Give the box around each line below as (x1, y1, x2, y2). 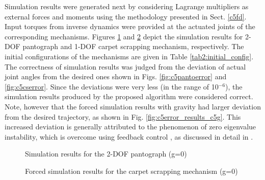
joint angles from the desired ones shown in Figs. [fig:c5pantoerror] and (5, 71, 227, 82)
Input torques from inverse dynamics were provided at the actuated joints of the (5, 21, 255, 32)
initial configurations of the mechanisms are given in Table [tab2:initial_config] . (5, 51, 254, 61)
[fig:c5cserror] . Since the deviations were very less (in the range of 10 (5, 81, 219, 92)
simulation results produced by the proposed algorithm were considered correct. (5, 91, 253, 102)
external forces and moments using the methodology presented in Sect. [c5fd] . (5, 11, 247, 21)
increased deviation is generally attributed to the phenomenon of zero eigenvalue (5, 121, 256, 132)
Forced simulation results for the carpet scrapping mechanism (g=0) (25, 165, 238, 176)
